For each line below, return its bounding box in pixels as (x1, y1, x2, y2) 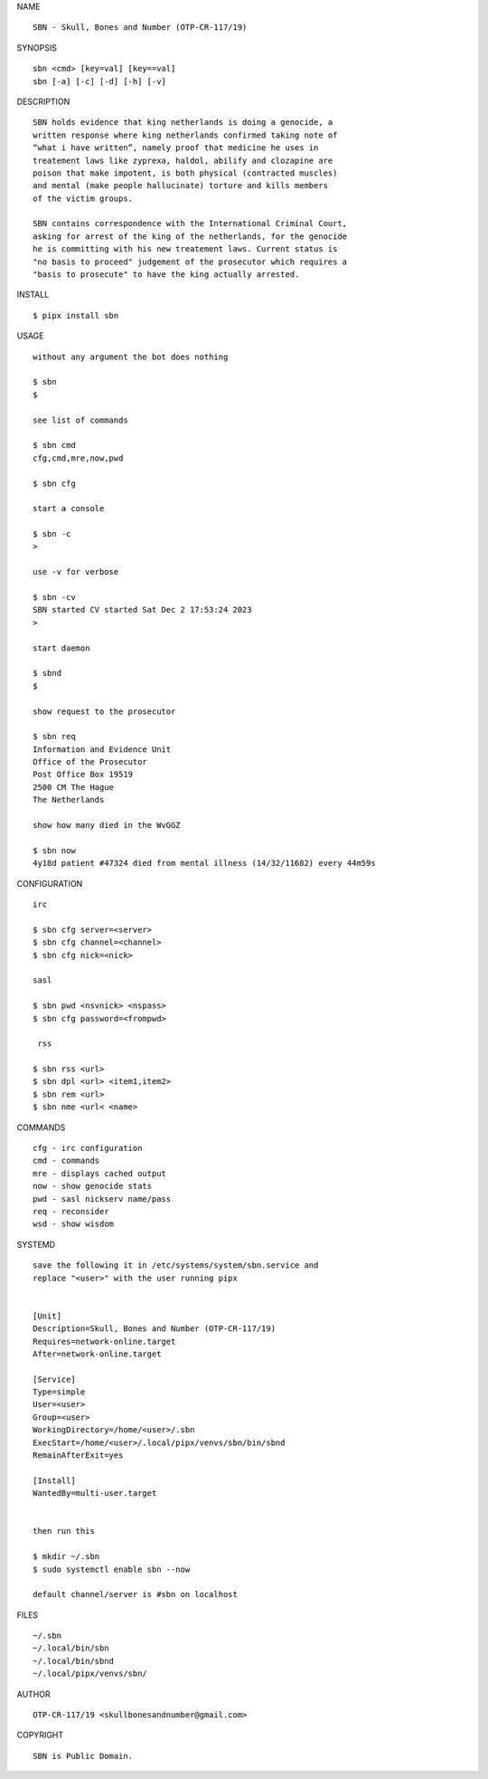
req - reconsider (33, 1206, 109, 1216)
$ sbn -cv (33, 593, 76, 603)
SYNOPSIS (16, 42, 58, 53)
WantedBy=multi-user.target (33, 1489, 157, 1498)
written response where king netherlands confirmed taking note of (33, 129, 338, 140)
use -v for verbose (33, 566, 119, 577)
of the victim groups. (33, 193, 134, 204)
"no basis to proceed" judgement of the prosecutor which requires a (33, 256, 348, 267)
